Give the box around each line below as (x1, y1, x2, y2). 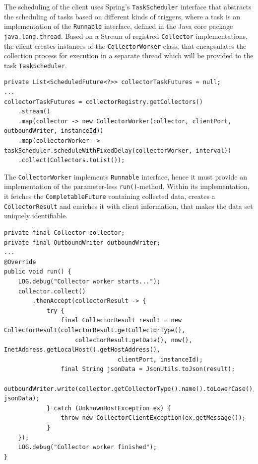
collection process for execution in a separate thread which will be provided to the (4, 50, 254, 61)
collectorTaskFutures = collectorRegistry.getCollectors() (4, 98, 203, 105)
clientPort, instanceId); (118, 356, 203, 363)
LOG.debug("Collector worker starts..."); (18, 278, 160, 285)
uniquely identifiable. (4, 210, 67, 221)
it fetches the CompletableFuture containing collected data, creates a (4, 191, 215, 201)
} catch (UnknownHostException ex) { (46, 404, 171, 412)
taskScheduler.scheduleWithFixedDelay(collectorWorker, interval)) (4, 147, 232, 154)
